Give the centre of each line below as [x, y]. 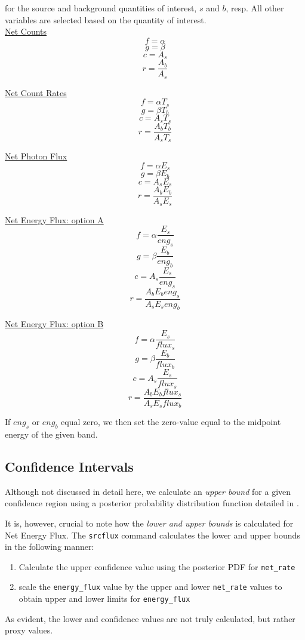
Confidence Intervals [69, 466]
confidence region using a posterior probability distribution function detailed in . [152, 503]
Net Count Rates [36, 92]
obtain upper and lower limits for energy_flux [104, 599]
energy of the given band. [51, 434]
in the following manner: [50, 547]
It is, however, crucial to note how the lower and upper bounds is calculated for [149, 523]
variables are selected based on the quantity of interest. [106, 19]
